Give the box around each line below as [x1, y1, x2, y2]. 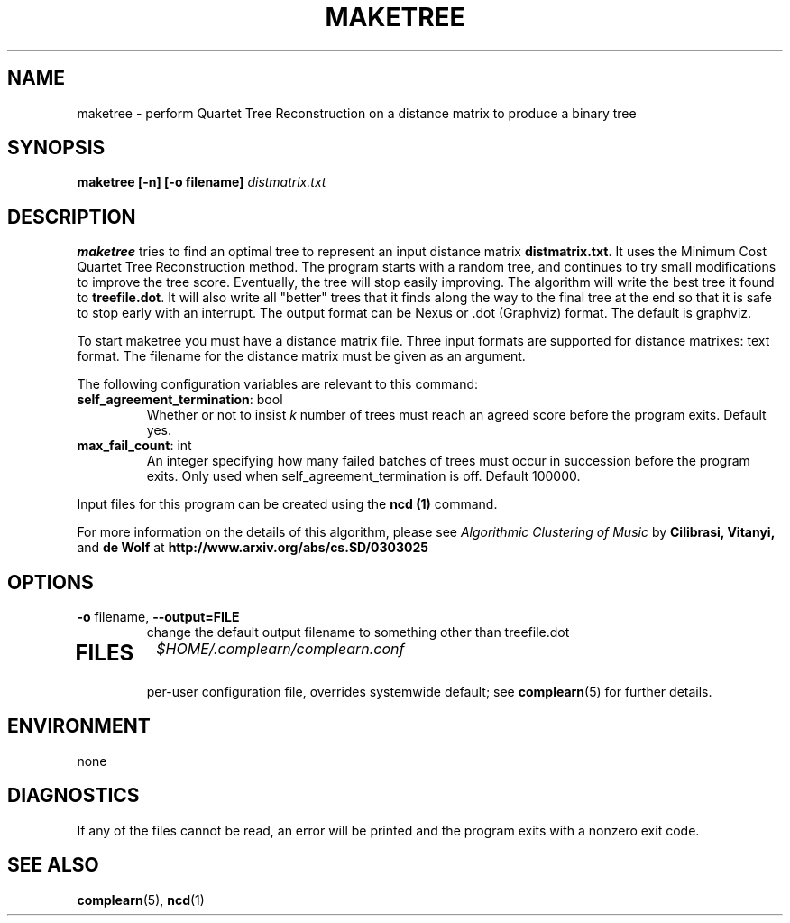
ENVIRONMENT [7, 715, 151, 738]
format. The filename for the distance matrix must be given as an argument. [77, 348, 526, 365]
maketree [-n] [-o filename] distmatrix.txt [77, 174, 326, 190]
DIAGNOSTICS [7, 784, 140, 808]
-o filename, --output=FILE [77, 609, 240, 625]
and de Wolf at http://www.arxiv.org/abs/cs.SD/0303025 [77, 540, 428, 556]
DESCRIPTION [7, 205, 136, 228]
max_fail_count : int [77, 438, 192, 454]
